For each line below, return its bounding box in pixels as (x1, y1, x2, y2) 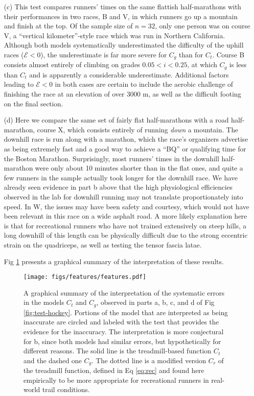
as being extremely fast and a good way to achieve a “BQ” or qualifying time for (4, 144, 246, 154)
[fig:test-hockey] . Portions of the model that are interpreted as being (23, 307, 228, 317)
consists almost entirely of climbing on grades (4, 59, 140, 70)
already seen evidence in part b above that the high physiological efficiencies (4, 182, 232, 192)
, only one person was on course (155, 21, 251, 31)
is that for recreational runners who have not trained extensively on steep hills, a (4, 220, 247, 230)
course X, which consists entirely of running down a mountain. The (37, 124, 238, 134)
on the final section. (4, 98, 63, 108)
